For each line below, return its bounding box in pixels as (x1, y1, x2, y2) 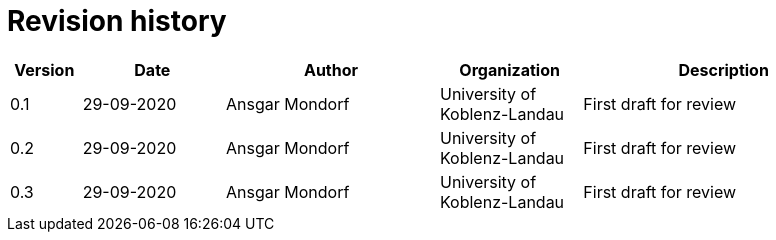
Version (14, 59, 75, 80)
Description (678, 59, 769, 80)
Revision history (7, 4, 227, 38)
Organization (459, 59, 560, 80)
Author (303, 59, 359, 80)
